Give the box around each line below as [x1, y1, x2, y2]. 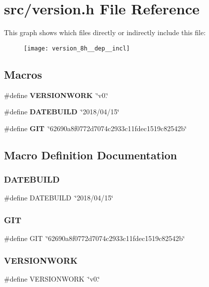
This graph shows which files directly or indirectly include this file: [4, 27, 206, 38]
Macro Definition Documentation [4, 147, 177, 162]
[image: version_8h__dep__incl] [24, 45, 130, 52]
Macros [4, 66, 42, 82]
